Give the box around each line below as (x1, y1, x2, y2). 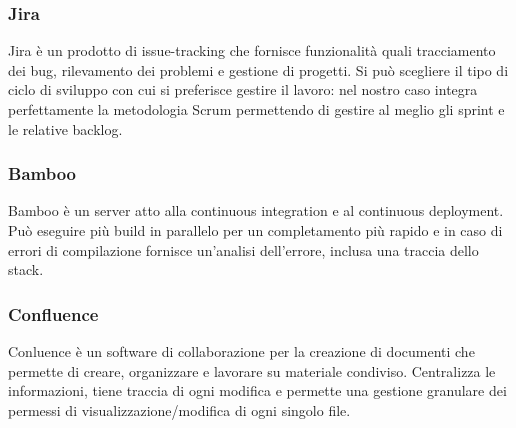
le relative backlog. (8, 118, 123, 139)
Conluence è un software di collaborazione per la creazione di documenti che (8, 341, 475, 361)
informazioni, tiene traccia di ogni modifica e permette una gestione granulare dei (8, 380, 507, 401)
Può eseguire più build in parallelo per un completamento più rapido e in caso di (8, 220, 503, 240)
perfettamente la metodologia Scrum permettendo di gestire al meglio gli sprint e (8, 99, 505, 119)
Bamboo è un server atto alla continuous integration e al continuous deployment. (8, 200, 504, 221)
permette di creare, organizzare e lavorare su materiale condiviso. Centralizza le (8, 360, 496, 381)
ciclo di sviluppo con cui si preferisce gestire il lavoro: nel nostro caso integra (8, 79, 478, 100)
